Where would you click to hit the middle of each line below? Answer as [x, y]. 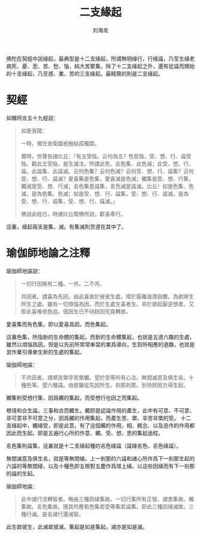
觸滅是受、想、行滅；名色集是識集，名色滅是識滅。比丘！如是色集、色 [107, 186]
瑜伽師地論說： [25, 271]
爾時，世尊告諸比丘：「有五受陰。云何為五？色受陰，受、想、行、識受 [106, 156]
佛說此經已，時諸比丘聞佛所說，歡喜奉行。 [73, 214]
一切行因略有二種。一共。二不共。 [63, 283]
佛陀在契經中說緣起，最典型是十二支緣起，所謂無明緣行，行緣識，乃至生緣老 [100, 58]
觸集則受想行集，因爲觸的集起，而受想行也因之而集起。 [74, 397]
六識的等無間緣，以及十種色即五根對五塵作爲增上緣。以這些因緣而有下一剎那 [100, 466]
